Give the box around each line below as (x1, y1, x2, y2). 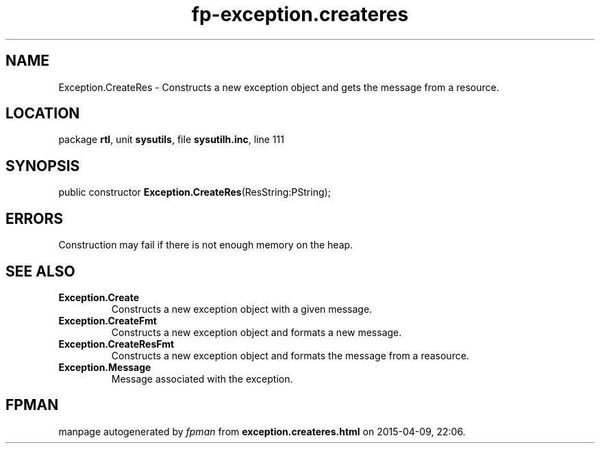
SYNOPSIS (5, 157, 80, 175)
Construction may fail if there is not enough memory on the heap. (58, 239, 353, 251)
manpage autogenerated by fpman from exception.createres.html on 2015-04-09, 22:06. (58, 425, 466, 437)
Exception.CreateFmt (58, 314, 157, 326)
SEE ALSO (5, 262, 75, 280)
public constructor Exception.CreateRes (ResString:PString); (58, 186, 331, 198)
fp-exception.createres (191, 3, 409, 26)
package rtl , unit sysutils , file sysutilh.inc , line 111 (58, 133, 284, 146)
